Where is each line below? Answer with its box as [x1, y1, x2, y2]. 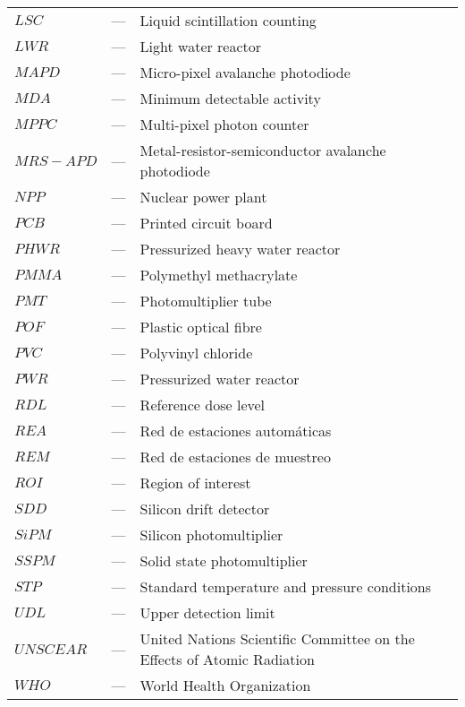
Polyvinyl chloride [139, 342, 253, 363]
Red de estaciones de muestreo [139, 446, 331, 467]
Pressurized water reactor [139, 368, 300, 389]
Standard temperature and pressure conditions [139, 576, 432, 597]
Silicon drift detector [139, 498, 270, 519]
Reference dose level [139, 394, 266, 415]
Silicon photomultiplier [139, 524, 283, 545]
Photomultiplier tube [139, 290, 272, 311]
